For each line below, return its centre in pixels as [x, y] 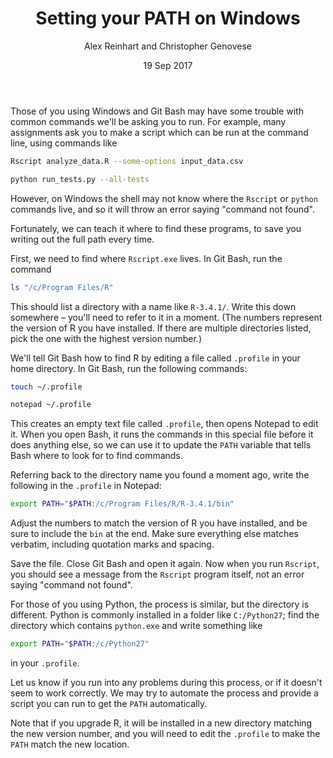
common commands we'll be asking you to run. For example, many [148, 121]
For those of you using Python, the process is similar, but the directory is [160, 604]
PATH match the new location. [70, 744]
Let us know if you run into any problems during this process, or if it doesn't [166, 683]
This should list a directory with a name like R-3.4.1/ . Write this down [153, 306]
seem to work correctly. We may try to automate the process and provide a [164, 693]
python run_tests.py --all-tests [80, 179]
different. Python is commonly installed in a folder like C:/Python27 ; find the [165, 615]
